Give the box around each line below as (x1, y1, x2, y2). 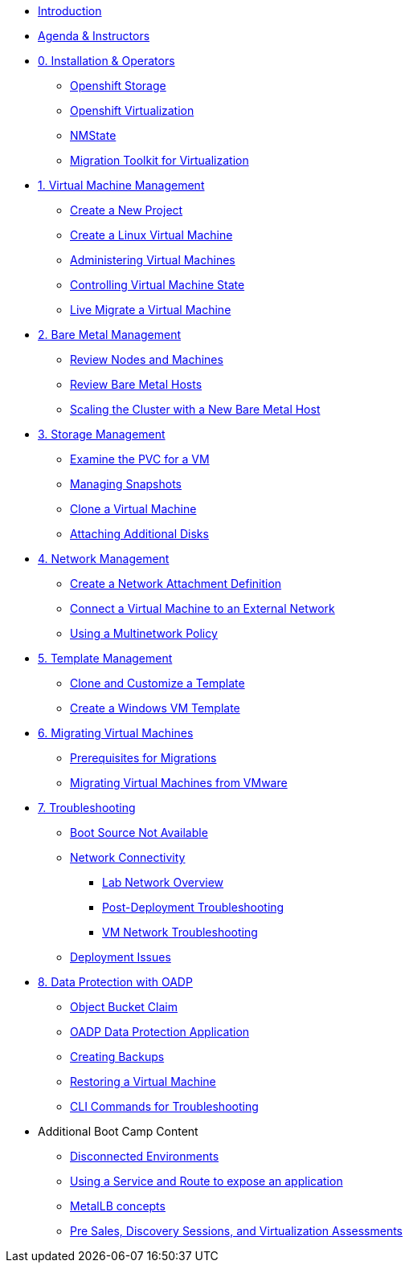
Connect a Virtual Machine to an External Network (70, 602, 335, 615)
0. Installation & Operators (38, 54, 175, 67)
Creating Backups (70, 1050, 165, 1063)
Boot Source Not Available (70, 826, 208, 839)
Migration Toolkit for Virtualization (70, 153, 249, 167)
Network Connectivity (70, 851, 186, 864)
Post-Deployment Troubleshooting (102, 900, 284, 914)
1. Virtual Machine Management (38, 178, 205, 192)
